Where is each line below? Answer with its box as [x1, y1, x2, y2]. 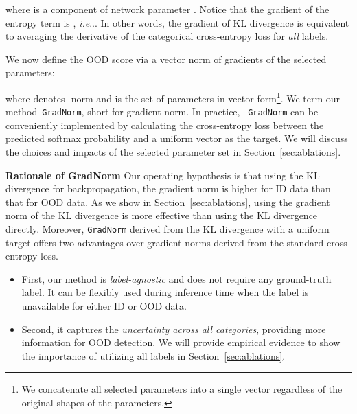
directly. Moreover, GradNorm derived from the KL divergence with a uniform [5, 222, 330, 236]
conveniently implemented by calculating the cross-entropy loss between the [5, 117, 324, 132]
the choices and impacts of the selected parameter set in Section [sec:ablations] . [5, 145, 341, 159]
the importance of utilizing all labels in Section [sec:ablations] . [21, 348, 286, 363]
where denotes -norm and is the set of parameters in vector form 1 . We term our [5, 89, 341, 105]
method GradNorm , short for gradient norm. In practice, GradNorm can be [5, 104, 319, 119]
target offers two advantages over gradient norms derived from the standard [5, 235, 324, 249]
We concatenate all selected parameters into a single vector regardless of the [21, 382, 343, 396]
